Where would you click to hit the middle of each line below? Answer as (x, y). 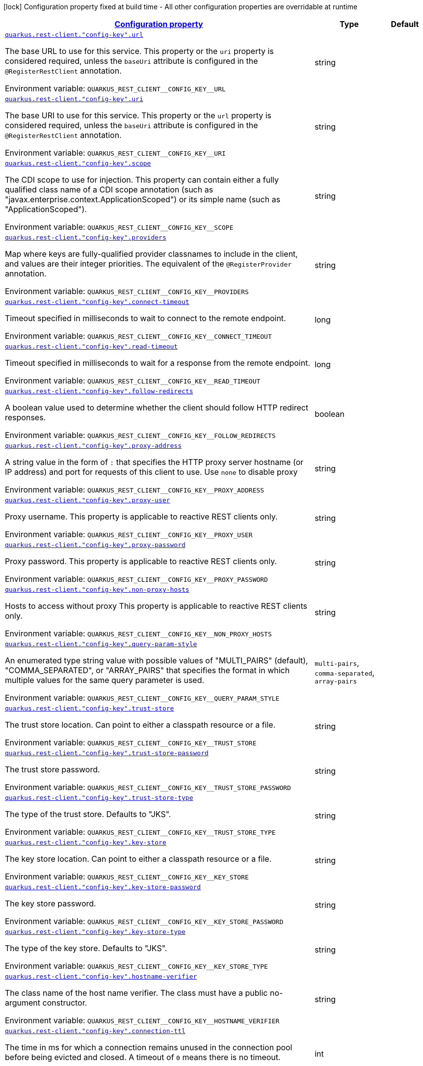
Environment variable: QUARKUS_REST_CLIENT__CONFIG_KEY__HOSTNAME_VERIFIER (142, 1020)
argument (23, 1003)
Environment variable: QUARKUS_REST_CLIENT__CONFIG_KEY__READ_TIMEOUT (133, 381)
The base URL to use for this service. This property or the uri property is (139, 51)
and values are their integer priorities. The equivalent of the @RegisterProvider (148, 264)
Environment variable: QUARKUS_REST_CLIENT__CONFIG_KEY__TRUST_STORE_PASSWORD (148, 787)
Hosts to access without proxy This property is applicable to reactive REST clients (156, 606)
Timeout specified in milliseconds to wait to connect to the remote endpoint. (145, 318)
